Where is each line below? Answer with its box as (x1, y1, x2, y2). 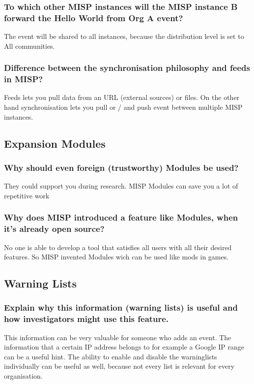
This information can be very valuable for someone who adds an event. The (4, 332, 231, 342)
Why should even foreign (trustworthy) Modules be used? (4, 161, 239, 173)
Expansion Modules (4, 135, 106, 151)
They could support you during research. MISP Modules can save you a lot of (4, 181, 238, 191)
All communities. (4, 40, 55, 51)
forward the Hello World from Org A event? (4, 11, 183, 24)
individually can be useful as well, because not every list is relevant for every (4, 361, 235, 371)
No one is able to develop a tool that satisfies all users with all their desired (4, 242, 232, 252)
